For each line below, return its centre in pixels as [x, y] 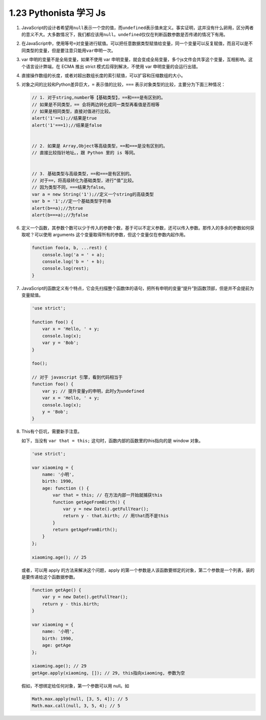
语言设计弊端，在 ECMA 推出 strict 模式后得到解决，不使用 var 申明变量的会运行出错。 [113, 66]
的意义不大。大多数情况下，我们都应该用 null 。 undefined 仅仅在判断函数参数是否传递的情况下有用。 [125, 34]
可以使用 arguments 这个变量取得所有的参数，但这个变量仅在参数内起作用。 [111, 235]
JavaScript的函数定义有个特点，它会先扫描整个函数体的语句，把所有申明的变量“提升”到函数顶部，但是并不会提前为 [138, 288]
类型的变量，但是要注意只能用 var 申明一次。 [70, 50]
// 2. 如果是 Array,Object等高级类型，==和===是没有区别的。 [100, 146]
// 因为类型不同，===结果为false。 [70, 187]
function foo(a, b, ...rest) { [70, 248]
